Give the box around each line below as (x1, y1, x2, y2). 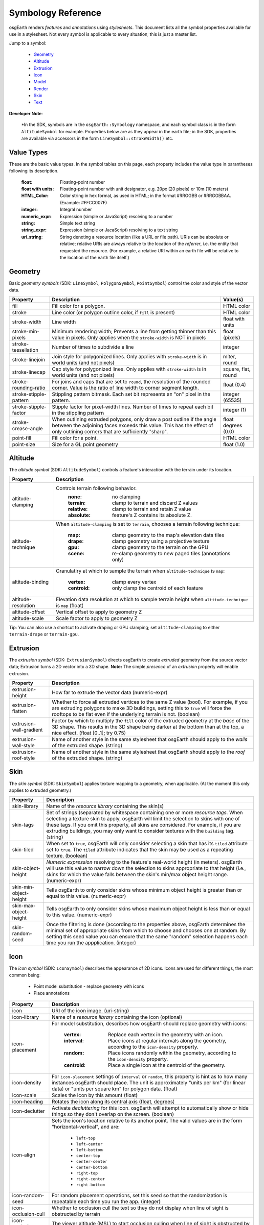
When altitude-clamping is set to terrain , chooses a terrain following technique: (56, 520, 240, 527)
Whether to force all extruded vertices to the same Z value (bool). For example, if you (51, 699, 248, 706)
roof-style (12, 755, 35, 761)
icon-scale (12, 1092, 37, 1099)
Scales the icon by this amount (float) (51, 1092, 138, 1099)
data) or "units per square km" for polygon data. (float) (51, 1085, 178, 1092)
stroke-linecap (12, 368, 46, 375)
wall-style (12, 742, 35, 749)
